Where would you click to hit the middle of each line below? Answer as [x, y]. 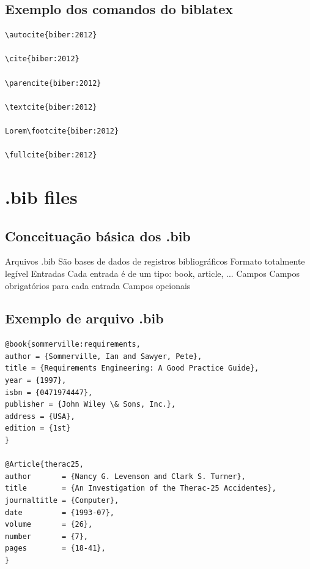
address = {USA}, [40, 416]
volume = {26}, [49, 525]
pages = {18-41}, [55, 548]
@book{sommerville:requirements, [73, 345]
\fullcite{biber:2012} [51, 155]
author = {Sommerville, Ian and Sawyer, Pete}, [104, 356]
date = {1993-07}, [60, 512]
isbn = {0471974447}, [49, 392]
